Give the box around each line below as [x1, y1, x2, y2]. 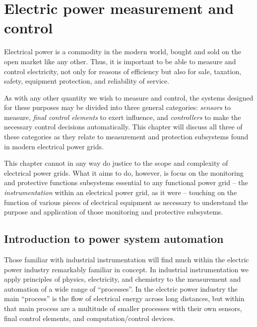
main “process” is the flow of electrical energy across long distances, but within [4, 293, 245, 304]
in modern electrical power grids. [4, 141, 104, 151]
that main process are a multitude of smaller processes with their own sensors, [4, 303, 242, 313]
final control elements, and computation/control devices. [4, 313, 175, 323]
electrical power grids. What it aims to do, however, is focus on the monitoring [4, 167, 244, 178]
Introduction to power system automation [4, 231, 224, 246]
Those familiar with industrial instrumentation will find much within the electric [4, 254, 249, 265]
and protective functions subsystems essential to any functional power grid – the [4, 177, 248, 188]
